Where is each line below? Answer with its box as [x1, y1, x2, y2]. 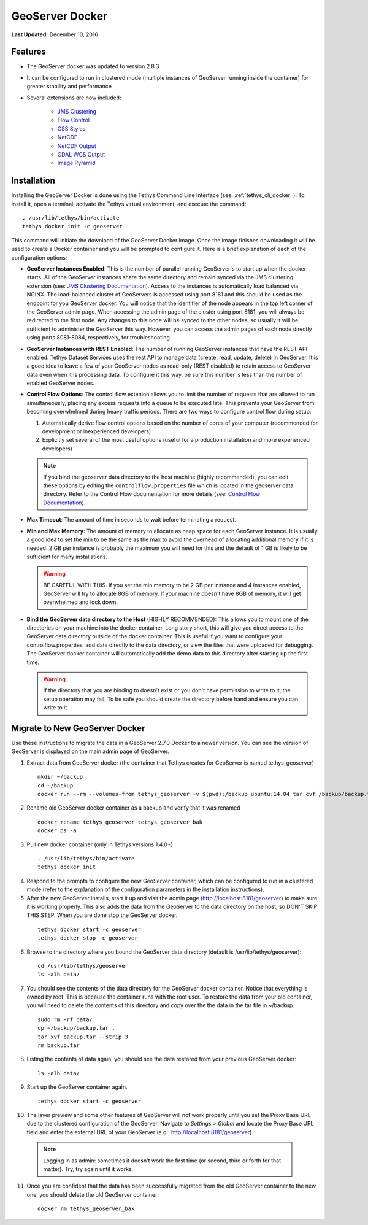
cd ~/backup [37, 782, 74, 789]
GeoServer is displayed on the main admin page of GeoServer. [11, 748, 169, 755]
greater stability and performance [26, 83, 112, 90]
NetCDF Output [57, 142, 96, 150]
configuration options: [11, 253, 67, 261]
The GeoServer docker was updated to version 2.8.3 [26, 63, 159, 70]
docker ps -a [37, 827, 77, 834]
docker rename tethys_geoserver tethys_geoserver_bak [37, 818, 202, 825]
